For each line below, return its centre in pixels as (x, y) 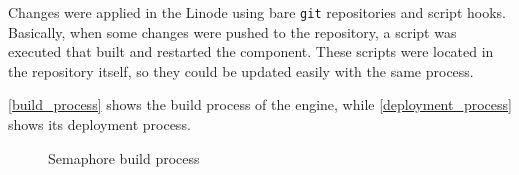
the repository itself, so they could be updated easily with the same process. (241, 70)
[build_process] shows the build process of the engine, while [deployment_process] (260, 104)
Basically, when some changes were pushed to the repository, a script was (232, 31)
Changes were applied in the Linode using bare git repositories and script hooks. (257, 12)
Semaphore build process (124, 157)
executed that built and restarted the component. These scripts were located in (251, 51)
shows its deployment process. (99, 124)
